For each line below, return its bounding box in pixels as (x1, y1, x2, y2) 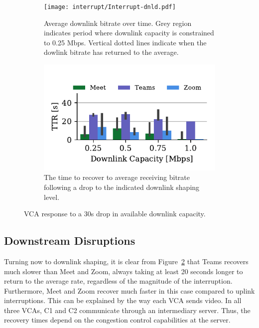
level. (44, 191, 60, 202)
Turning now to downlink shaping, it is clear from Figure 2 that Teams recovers (4, 256, 249, 266)
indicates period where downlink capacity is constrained (44, 27, 214, 38)
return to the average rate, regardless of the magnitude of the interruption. (4, 276, 233, 286)
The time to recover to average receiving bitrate (44, 172, 190, 182)
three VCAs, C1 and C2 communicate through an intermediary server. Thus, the (4, 305, 251, 315)
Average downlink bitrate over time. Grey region (44, 17, 192, 28)
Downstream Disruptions (4, 233, 135, 248)
